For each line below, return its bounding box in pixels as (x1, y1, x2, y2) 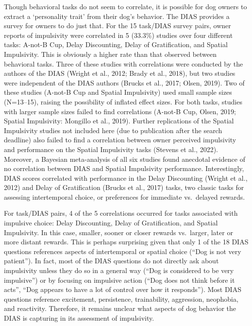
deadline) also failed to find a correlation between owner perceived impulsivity (4, 135, 236, 145)
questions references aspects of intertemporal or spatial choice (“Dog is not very (4, 246, 241, 256)
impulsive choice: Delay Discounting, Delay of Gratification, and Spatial (4, 218, 218, 228)
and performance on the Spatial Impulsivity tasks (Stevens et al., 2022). (4, 144, 218, 154)
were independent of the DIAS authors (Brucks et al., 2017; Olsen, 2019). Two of (4, 77, 245, 87)
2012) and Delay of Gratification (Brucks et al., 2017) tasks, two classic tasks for (4, 182, 244, 192)
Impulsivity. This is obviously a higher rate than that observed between (4, 49, 217, 59)
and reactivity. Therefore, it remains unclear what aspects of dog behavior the (4, 303, 236, 313)
